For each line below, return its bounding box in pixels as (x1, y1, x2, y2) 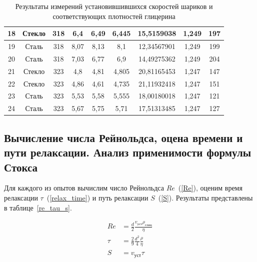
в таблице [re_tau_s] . (4, 202, 72, 212)
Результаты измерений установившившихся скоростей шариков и (15, 1, 213, 11)
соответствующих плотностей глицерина (52, 10, 175, 21)
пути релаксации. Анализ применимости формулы (4, 144, 251, 160)
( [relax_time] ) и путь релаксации (46, 192, 148, 202)
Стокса (4, 159, 38, 174)
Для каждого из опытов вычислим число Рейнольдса (4, 182, 164, 193)
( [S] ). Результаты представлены (158, 192, 253, 202)
